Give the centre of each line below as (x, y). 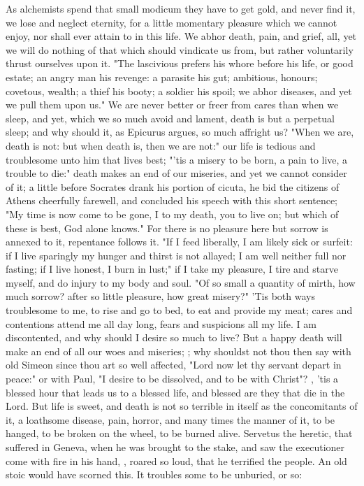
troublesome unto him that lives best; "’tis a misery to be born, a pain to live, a (177, 159)
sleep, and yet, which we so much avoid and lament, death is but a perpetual (170, 118)
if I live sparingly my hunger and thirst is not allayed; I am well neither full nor (176, 255)
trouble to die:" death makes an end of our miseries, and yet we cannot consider (176, 173)
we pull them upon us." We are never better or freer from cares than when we (172, 105)
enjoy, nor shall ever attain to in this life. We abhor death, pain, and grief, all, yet (181, 36)
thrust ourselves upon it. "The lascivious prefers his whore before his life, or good (180, 63)
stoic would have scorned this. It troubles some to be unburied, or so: (154, 474)
